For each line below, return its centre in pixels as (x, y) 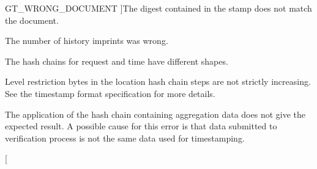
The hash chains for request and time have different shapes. (117, 61)
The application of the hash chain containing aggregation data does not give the (155, 114)
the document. (32, 20)
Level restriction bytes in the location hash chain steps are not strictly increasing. (158, 81)
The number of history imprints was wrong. (87, 41)
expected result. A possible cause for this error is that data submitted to (141, 126)
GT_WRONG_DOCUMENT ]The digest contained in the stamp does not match (158, 8)
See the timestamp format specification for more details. (110, 93)
